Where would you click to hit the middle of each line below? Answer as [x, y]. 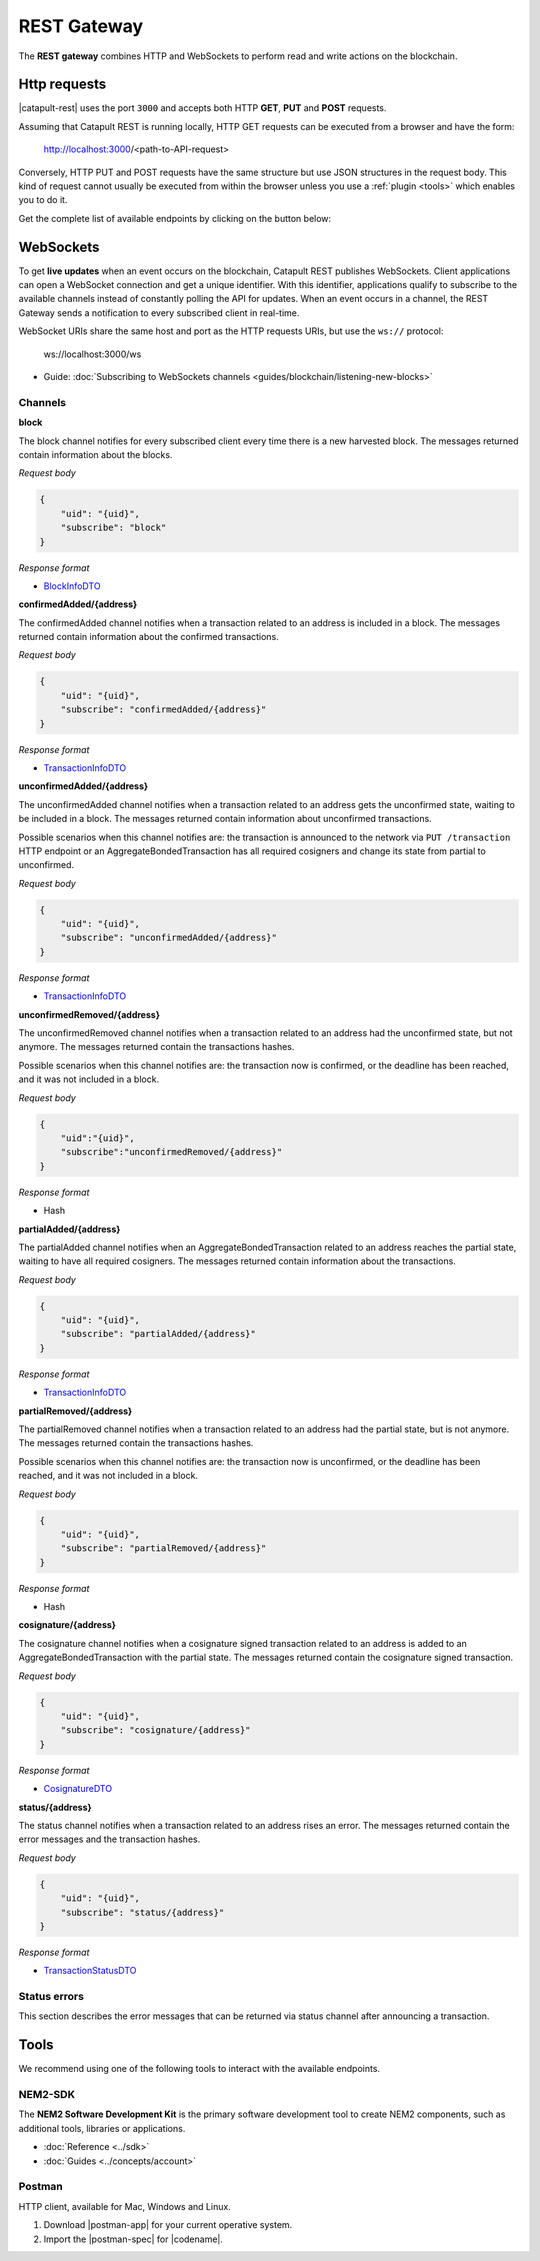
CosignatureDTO [78, 1789]
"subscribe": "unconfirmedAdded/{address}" [168, 938]
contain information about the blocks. [95, 454]
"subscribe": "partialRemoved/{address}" [163, 1548]
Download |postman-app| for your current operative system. [168, 2225]
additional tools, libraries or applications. [102, 2128]
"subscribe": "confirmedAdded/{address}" [163, 709]
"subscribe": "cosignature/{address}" [155, 1730]
